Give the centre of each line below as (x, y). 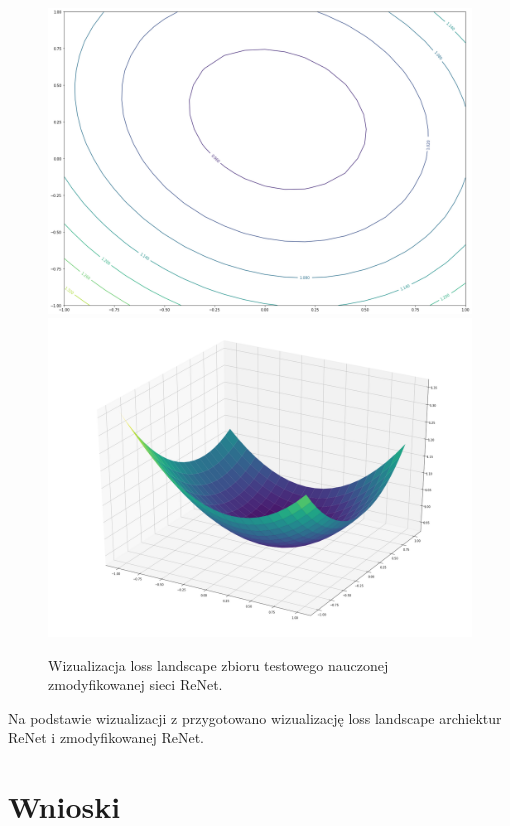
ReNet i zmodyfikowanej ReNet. (106, 737)
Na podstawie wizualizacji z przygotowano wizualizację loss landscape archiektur (255, 717)
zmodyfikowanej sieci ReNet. (135, 684)
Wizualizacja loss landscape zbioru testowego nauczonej (218, 664)
